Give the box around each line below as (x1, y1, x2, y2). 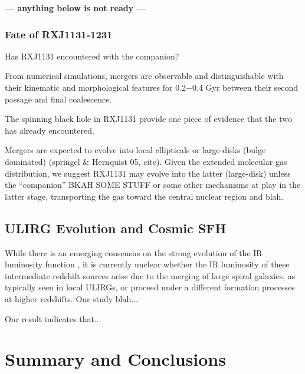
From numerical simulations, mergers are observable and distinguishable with (5, 69, 284, 82)
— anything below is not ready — (5, 2, 146, 14)
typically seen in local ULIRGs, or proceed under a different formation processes (5, 281, 295, 293)
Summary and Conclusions (5, 347, 226, 371)
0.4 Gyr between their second (192, 81, 299, 93)
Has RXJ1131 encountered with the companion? (5, 49, 179, 62)
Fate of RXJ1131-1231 (5, 27, 113, 41)
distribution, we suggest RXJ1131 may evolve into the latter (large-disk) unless (5, 167, 291, 179)
